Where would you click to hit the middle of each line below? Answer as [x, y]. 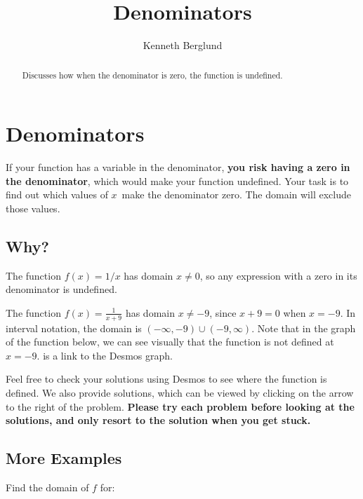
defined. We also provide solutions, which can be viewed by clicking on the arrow [180, 393]
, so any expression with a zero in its [278, 275]
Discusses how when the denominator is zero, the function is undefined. [152, 75]
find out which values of [57, 194]
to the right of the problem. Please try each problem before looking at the [180, 406]
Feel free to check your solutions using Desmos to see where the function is [166, 379]
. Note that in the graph [304, 328]
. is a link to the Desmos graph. [105, 355]
